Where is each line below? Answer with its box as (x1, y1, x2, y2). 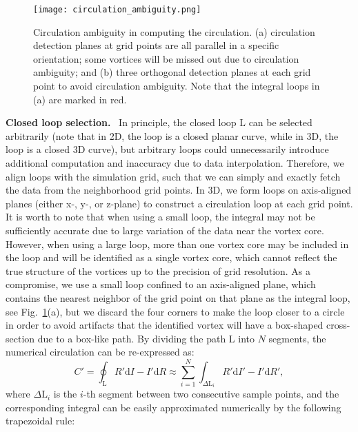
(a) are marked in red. (33, 92, 127, 106)
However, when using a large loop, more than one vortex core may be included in (6, 236, 349, 251)
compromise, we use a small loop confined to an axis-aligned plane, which (6, 277, 316, 291)
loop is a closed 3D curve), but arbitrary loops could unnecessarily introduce (6, 142, 329, 156)
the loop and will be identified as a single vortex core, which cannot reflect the (6, 250, 337, 265)
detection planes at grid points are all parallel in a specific (33, 38, 279, 52)
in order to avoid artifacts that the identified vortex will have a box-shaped (6, 318, 324, 332)
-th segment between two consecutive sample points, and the (83, 387, 339, 401)
